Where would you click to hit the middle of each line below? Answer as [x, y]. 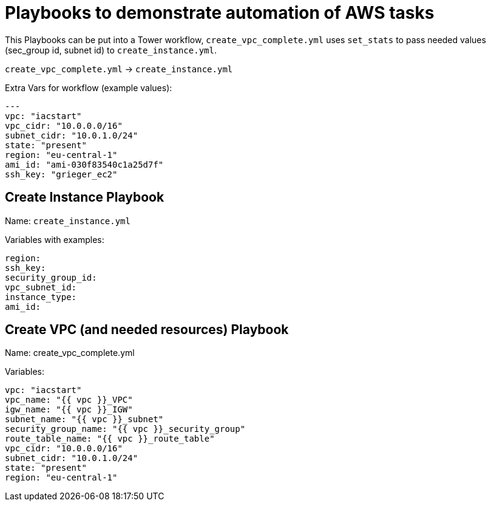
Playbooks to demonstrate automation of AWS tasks [220, 13]
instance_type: [41, 297]
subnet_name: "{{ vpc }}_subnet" [84, 419]
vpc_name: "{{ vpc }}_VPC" [69, 400]
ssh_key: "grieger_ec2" [61, 174]
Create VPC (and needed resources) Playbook [147, 330]
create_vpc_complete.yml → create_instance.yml [119, 69]
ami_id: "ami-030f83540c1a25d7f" [84, 164]
